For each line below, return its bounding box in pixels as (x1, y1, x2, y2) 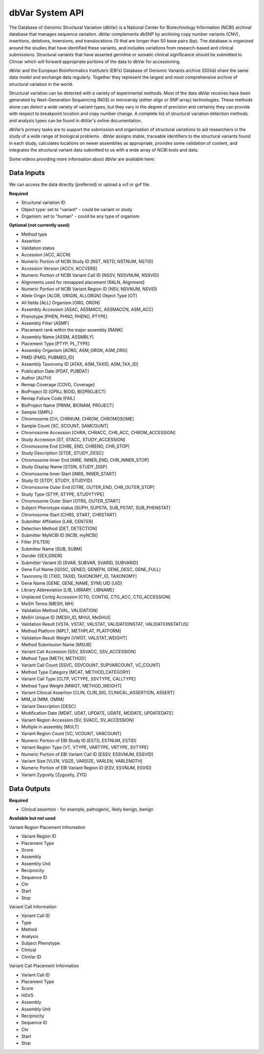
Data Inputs (9, 169, 45, 177)
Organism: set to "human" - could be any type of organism (21, 213, 139, 220)
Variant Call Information (9, 904, 57, 910)
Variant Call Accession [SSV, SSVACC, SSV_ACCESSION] (21, 648, 136, 655)
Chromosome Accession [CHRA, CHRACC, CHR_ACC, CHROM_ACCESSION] (21, 430, 176, 436)
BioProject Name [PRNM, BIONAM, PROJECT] (21, 402, 114, 408)
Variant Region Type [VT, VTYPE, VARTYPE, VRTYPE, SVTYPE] (21, 745, 149, 750)
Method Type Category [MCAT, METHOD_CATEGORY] (21, 669, 131, 675)
